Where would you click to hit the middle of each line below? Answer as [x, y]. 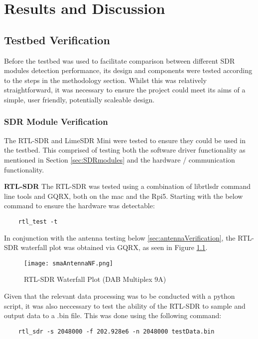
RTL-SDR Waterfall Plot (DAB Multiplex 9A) [95, 279]
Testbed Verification [57, 40]
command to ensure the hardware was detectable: [79, 206]
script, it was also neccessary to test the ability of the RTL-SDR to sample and [125, 305]
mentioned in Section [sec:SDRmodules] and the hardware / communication [120, 159]
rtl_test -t [38, 221]
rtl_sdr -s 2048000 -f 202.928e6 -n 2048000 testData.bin [116, 331]
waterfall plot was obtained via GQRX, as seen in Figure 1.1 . [114, 247]
